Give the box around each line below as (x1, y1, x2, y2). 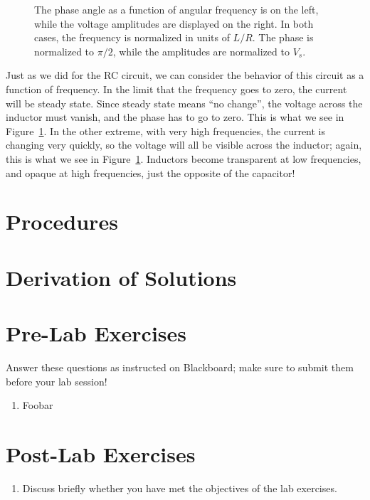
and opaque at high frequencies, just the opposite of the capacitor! (6, 165, 295, 180)
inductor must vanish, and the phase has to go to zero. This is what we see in (6, 110, 344, 124)
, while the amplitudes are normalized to (112, 43, 290, 58)
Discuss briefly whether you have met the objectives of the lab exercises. (22, 480, 337, 495)
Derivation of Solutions (6, 262, 237, 292)
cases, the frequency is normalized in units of (34, 30, 230, 45)
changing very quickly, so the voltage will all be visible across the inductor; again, (6, 137, 362, 152)
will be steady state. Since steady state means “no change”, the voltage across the (6, 95, 363, 110)
